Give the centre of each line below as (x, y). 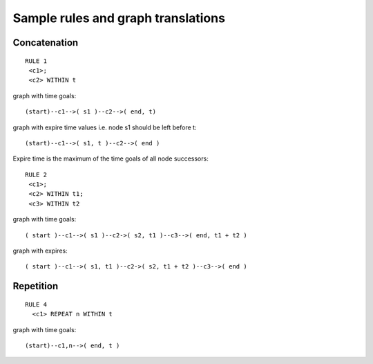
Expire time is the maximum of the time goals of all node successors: (111, 158)
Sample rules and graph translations (119, 18)
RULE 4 (36, 304)
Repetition (36, 286)
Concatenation (46, 43)
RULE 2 (36, 174)
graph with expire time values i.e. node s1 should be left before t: (105, 127)
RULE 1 (36, 61)
